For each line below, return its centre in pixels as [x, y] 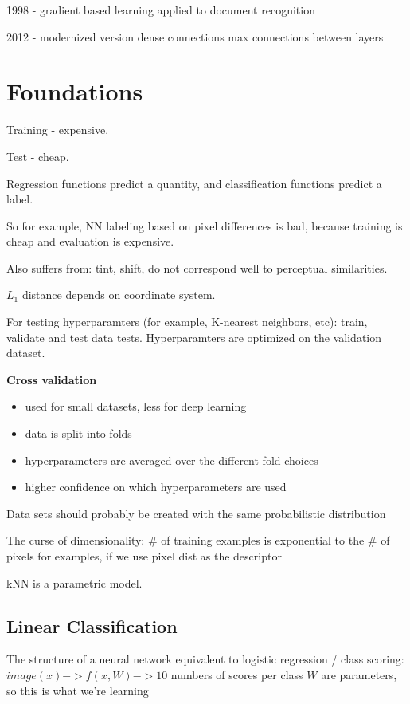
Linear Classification [92, 625]
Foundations [75, 91]
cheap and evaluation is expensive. [90, 241]
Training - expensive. [58, 130]
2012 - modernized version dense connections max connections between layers [195, 36]
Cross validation [52, 379]
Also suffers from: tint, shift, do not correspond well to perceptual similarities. [197, 267]
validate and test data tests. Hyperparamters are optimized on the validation [194, 337]
